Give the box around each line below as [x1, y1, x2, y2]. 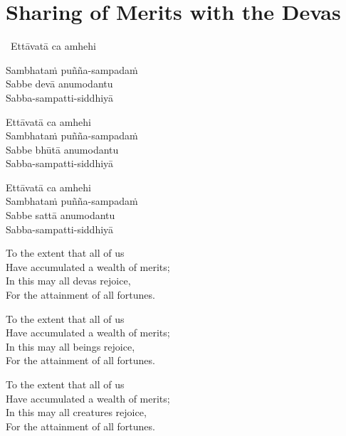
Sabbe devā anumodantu [6, 76, 113, 91]
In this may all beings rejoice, [6, 339, 135, 353]
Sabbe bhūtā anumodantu [6, 142, 119, 156]
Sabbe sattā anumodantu [6, 208, 115, 223]
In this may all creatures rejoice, [6, 405, 147, 420]
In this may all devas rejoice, [6, 273, 131, 288]
